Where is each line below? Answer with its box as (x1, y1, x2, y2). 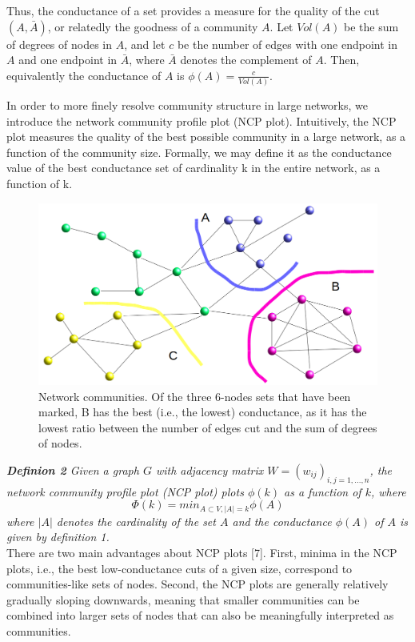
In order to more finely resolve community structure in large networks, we (6, 97, 369, 114)
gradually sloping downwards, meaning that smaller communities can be (6, 591, 360, 608)
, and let (124, 35, 166, 52)
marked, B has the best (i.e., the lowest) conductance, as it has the (38, 403, 367, 420)
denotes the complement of (180, 51, 312, 68)
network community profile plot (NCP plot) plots (6, 483, 244, 500)
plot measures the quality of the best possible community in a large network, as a (6, 128, 406, 145)
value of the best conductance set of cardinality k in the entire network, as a (6, 159, 381, 176)
